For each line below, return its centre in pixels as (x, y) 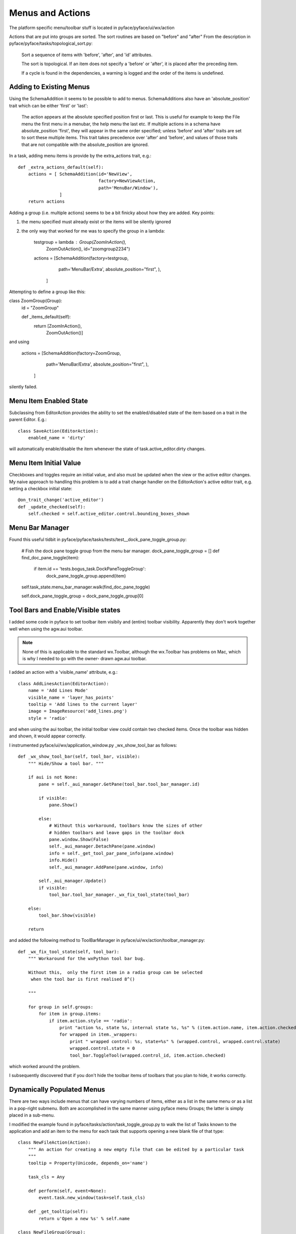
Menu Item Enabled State (49, 401)
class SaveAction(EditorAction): (58, 431)
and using (19, 342)
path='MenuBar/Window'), (129, 188)
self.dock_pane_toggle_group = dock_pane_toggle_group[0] (82, 596)
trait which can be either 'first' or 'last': (49, 106)
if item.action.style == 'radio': (91, 1021)
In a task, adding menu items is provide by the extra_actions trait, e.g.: (80, 156)
